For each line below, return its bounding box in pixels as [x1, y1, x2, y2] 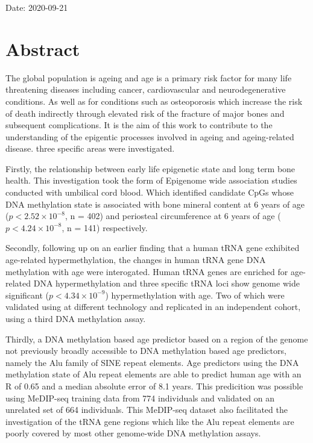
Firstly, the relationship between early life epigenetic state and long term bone [5, 162, 296, 175]
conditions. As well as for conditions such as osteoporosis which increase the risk [5, 94, 303, 107]
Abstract [5, 36, 80, 61]
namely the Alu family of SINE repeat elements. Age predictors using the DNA [5, 356, 299, 368]
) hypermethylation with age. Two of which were [105, 288, 285, 301]
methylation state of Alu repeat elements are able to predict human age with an [5, 368, 302, 380]
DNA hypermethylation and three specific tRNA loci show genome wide [33, 277, 300, 290]
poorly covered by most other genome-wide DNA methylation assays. [5, 427, 261, 439]
